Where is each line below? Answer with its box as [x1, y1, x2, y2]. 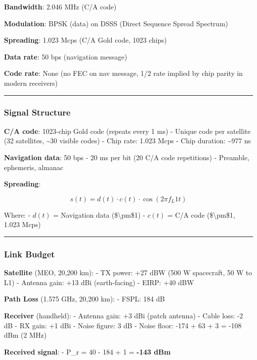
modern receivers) [4, 77, 58, 88]
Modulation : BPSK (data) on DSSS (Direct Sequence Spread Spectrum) [4, 18, 228, 28]
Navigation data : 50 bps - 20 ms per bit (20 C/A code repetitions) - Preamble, [4, 152, 250, 162]
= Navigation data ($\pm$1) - [53, 209, 145, 220]
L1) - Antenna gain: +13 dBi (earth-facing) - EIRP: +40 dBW [4, 277, 194, 287]
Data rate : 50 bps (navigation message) [4, 51, 128, 61]
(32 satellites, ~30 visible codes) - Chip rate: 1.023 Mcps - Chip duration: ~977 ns [4, 135, 251, 146]
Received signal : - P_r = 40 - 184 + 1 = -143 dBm [4, 346, 171, 357]
